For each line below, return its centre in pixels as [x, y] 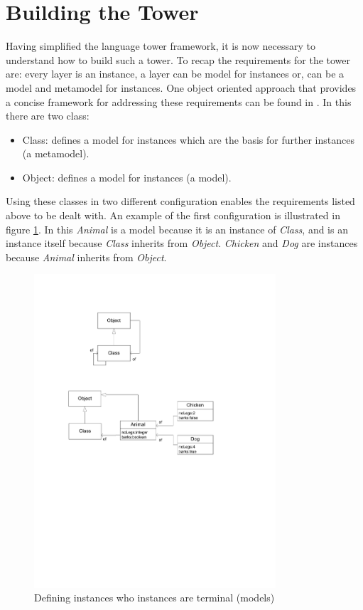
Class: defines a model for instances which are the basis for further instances [188, 139]
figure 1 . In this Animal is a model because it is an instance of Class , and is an [177, 229]
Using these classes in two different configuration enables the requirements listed [180, 201]
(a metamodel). [56, 153]
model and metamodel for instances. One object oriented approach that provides [181, 87]
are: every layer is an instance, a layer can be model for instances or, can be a [175, 74]
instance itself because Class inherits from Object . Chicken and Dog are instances [182, 243]
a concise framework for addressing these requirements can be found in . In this [179, 101]
